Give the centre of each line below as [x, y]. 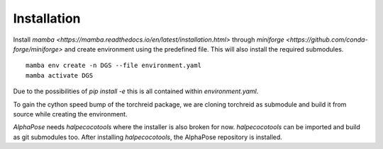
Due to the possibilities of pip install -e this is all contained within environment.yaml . [136, 91]
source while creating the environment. [70, 114]
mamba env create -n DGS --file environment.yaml [114, 66]
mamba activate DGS [60, 75]
